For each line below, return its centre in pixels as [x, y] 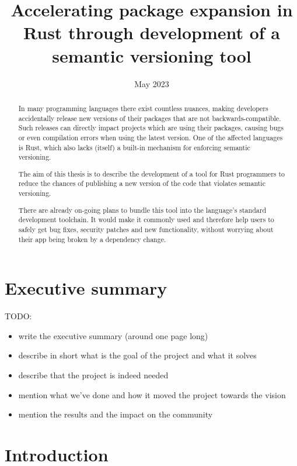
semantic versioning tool [152, 55]
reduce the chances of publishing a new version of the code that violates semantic [142, 183]
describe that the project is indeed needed [93, 374]
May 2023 [152, 83]
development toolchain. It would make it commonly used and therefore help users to [146, 220]
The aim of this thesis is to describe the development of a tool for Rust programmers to [152, 173]
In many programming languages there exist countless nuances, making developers [143, 108]
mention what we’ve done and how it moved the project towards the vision [152, 394]
